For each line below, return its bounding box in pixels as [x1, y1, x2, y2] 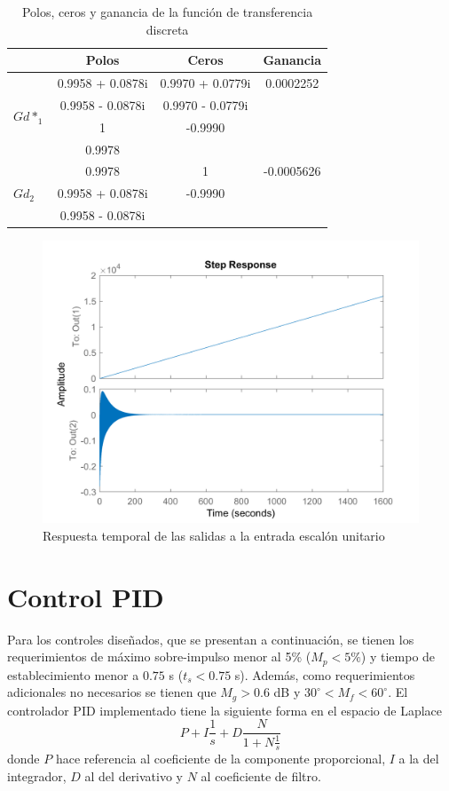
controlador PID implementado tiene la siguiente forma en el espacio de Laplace [7, 700, 443, 719]
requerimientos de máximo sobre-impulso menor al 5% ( [7, 647, 311, 666]
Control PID [7, 578, 164, 614]
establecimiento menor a [7, 665, 139, 684]
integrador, [7, 767, 67, 786]
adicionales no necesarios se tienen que [7, 683, 217, 701]
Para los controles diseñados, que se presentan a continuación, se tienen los [7, 629, 414, 648]
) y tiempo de [360, 647, 436, 666]
